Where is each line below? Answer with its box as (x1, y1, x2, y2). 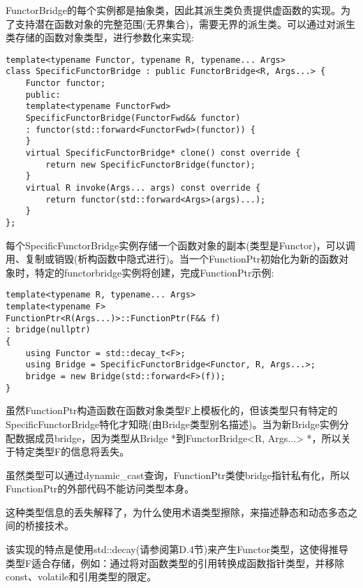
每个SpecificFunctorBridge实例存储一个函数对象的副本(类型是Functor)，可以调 (6, 237, 355, 252)
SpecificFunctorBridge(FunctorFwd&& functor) (25, 113, 241, 124)
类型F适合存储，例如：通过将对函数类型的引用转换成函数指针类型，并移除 (6, 555, 345, 570)
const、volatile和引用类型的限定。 (6, 569, 157, 584)
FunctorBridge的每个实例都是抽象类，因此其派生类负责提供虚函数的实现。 (6, 3, 341, 17)
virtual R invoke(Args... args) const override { (25, 183, 261, 193)
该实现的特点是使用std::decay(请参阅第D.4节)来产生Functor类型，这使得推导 (6, 542, 348, 557)
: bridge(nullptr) (6, 325, 91, 335)
